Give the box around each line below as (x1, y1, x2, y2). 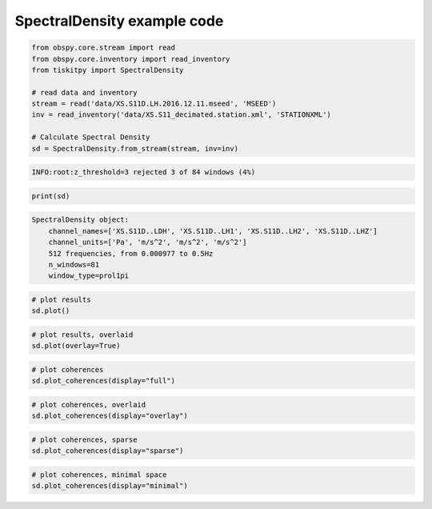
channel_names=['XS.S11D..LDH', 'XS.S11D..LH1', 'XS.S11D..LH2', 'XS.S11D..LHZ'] (48, 226, 378, 235)
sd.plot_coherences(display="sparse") (31, 447, 184, 455)
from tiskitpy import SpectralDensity (31, 65, 184, 74)
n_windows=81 (48, 260, 100, 269)
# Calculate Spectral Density (31, 133, 150, 142)
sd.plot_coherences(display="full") (31, 376, 176, 386)
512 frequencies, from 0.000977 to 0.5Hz (48, 249, 214, 258)
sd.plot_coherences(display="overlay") (31, 411, 188, 420)
